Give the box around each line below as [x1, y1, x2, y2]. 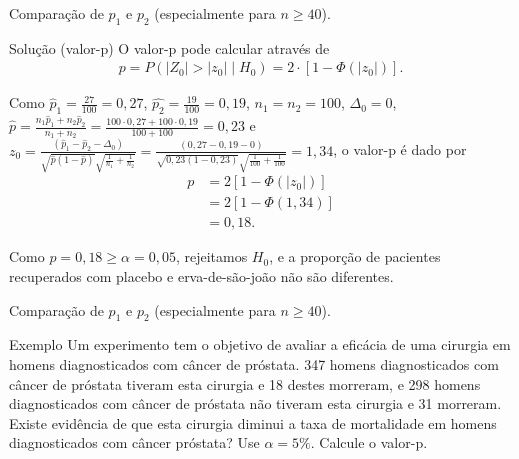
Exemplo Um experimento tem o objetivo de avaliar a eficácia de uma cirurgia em [9, 334, 511, 355]
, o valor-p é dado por [333, 139, 467, 160]
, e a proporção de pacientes [269, 246, 441, 267]
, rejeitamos [175, 246, 248, 267]
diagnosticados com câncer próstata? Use [9, 432, 260, 453]
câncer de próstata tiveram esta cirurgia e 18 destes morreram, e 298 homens [9, 373, 481, 394]
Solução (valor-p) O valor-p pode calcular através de [9, 37, 330, 58]
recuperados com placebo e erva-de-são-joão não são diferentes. [9, 266, 394, 287]
